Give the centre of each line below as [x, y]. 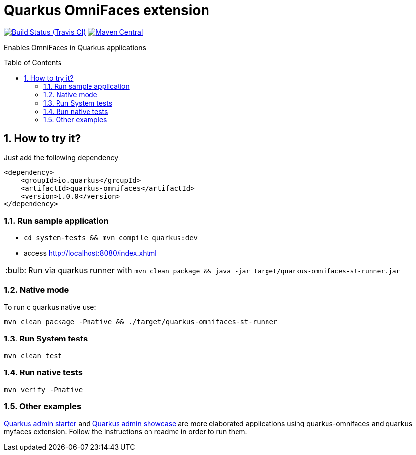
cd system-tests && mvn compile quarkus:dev [111, 238]
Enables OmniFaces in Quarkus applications [75, 47]
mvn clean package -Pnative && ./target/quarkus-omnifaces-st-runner [141, 322]
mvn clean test [33, 355]
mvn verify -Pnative [44, 389]
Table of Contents [33, 62]
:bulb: [16, 270]
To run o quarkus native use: [50, 307]
